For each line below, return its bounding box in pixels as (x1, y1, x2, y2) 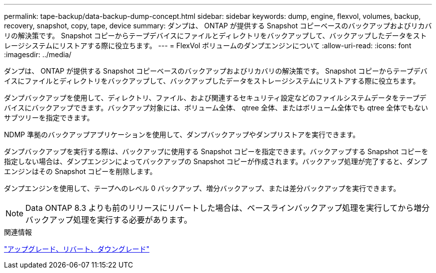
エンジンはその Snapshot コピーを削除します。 (4, 167, 157, 176)
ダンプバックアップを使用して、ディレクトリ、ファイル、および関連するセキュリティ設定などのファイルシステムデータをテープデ (4, 93, 427, 102)
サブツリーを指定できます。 (4, 113, 94, 122)
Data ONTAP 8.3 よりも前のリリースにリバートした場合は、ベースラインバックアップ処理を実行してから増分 (25, 203, 430, 213)
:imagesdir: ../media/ (4, 50, 72, 59)
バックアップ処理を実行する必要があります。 (25, 215, 192, 225)
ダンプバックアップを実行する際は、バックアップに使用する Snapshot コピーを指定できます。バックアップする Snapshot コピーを (4, 147, 429, 156)
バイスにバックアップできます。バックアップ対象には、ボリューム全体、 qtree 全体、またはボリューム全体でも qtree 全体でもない (4, 103, 429, 112)
